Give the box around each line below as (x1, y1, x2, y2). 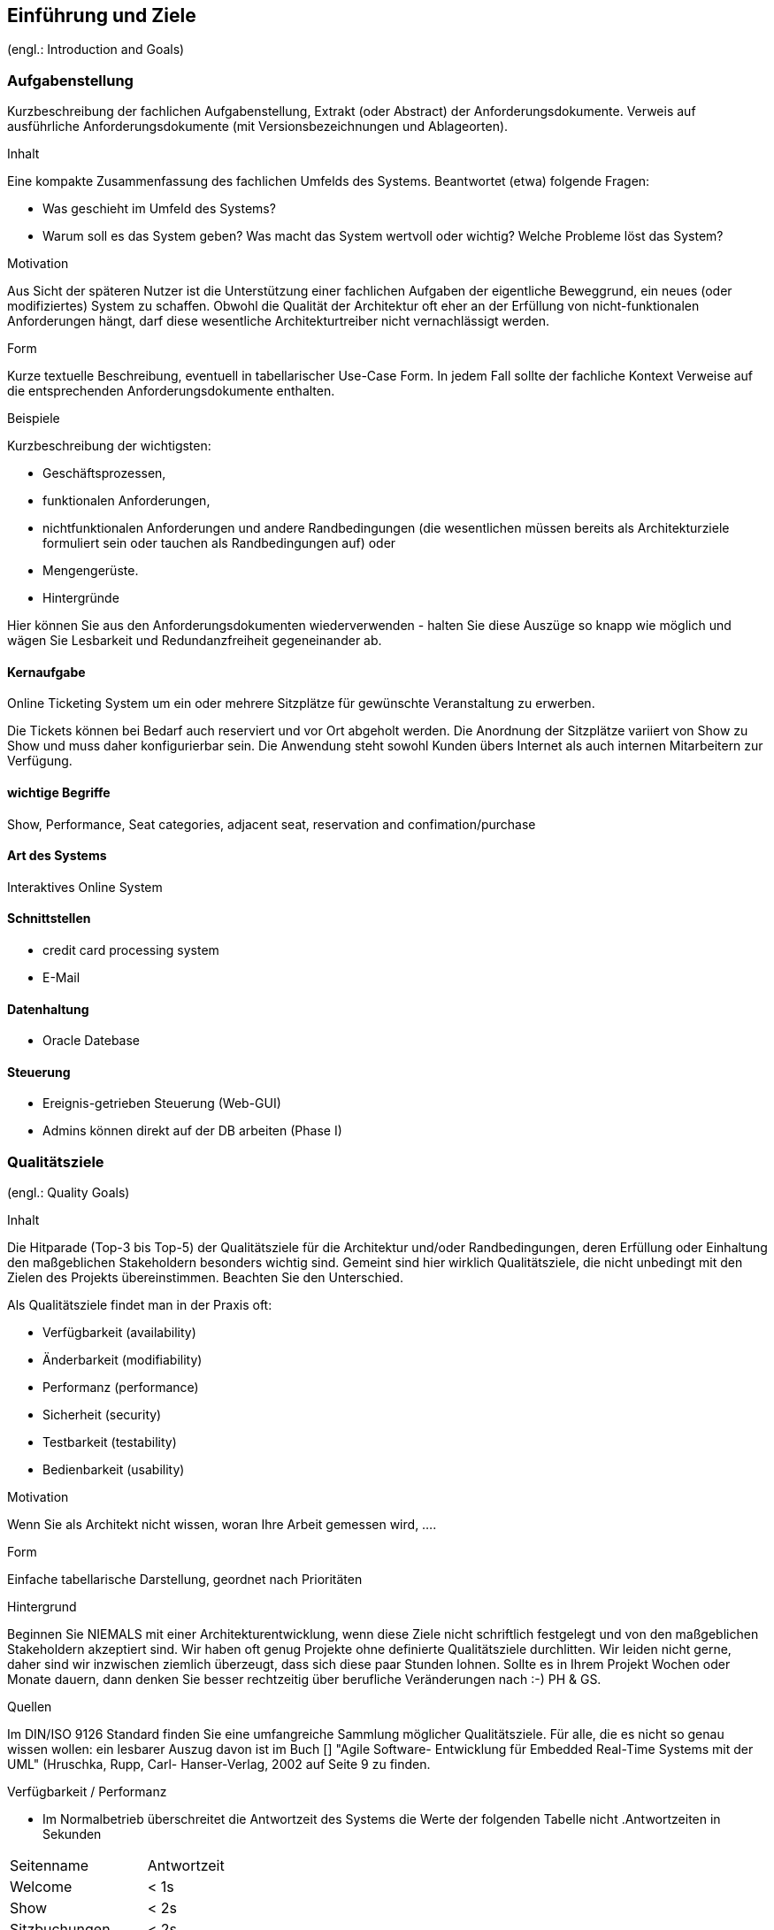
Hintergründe (42, 590, 119, 606)
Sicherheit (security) (42, 1407, 162, 1423)
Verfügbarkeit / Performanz (7, 1784, 167, 1800)
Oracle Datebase (42, 1033, 141, 1049)
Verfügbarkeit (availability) (42, 1325, 196, 1341)
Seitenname (10, 1857, 89, 1875)
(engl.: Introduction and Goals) (7, 42, 185, 58)
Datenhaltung (7, 1001, 89, 1017)
